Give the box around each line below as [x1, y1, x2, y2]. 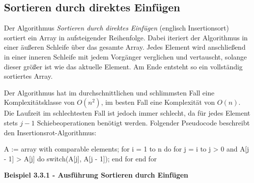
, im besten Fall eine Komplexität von [101, 97, 215, 107]
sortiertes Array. [4, 71, 53, 81]
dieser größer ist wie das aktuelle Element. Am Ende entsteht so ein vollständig [4, 61, 243, 71]
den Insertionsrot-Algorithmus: [4, 127, 97, 137]
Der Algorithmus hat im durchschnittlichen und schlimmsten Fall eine [4, 87, 215, 97]
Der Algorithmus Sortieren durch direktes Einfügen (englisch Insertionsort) [4, 23, 229, 33]
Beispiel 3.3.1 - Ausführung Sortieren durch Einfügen [4, 170, 189, 180]
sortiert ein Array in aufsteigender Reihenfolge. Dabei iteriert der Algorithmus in [4, 32, 248, 42]
